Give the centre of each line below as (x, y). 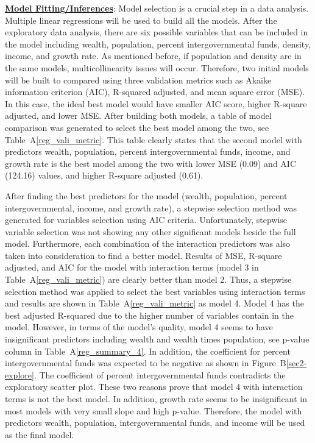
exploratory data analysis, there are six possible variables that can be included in (157, 32)
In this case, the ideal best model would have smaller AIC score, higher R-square (156, 103)
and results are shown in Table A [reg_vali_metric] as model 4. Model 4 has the (154, 303)
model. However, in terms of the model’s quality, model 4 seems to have (139, 327)
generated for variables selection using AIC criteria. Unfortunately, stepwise (146, 220)
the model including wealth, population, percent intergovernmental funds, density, (158, 44)
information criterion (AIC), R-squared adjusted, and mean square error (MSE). (155, 92)
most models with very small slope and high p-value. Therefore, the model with (154, 410)
